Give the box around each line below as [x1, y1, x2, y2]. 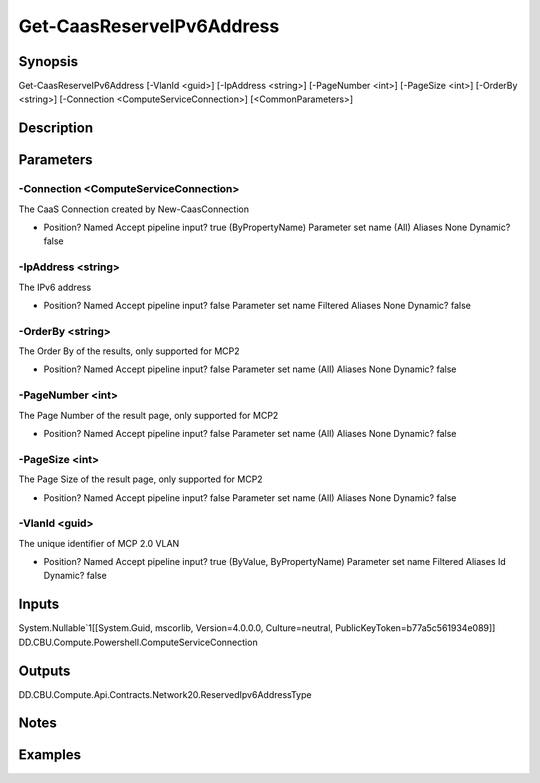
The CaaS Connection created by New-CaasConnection [18, 203, 250, 215]
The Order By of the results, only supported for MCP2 [18, 345, 240, 357]
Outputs [18, 662, 71, 679]
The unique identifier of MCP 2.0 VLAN [18, 537, 180, 549]
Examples [18, 746, 82, 764]
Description [18, 120, 94, 137]
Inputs [18, 596, 60, 613]
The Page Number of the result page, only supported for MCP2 [18, 409, 279, 421]
